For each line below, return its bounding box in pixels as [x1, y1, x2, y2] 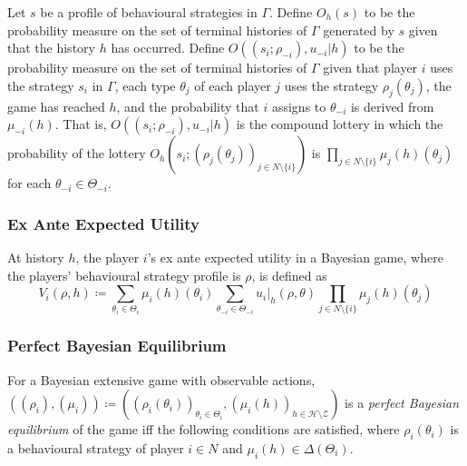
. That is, [54, 114, 107, 134]
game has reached [7, 96, 105, 115]
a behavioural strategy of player [7, 439, 184, 458]
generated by [323, 20, 394, 39]
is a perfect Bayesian [345, 393, 460, 412]
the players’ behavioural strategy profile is [7, 265, 241, 284]
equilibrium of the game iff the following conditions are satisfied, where [7, 420, 400, 439]
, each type [114, 75, 176, 94]
